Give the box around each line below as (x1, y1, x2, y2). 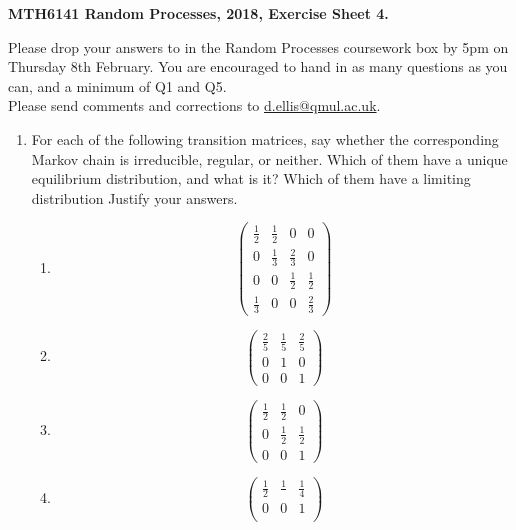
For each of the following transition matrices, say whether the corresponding (31, 128, 499, 149)
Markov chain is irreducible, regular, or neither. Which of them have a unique (31, 148, 508, 169)
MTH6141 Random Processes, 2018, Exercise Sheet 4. (8, 3, 389, 23)
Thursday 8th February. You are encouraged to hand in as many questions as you (8, 56, 508, 77)
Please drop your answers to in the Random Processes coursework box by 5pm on (8, 36, 509, 57)
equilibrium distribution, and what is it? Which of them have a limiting (31, 168, 471, 189)
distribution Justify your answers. (31, 187, 238, 208)
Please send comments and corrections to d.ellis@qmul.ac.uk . (8, 95, 381, 116)
